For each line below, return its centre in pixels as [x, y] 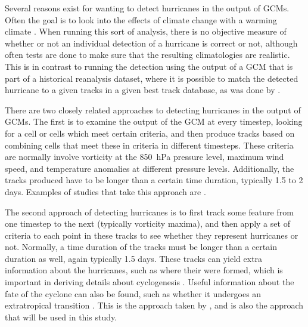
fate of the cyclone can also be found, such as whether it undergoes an [133, 293]
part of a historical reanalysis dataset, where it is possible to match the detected [152, 78]
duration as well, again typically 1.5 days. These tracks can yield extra [134, 258]
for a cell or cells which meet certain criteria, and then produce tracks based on [150, 133]
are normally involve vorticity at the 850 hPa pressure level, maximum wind [144, 157]
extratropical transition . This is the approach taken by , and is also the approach [154, 305]
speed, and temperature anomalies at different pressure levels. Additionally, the [150, 168]
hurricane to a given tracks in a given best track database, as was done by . [143, 90]
